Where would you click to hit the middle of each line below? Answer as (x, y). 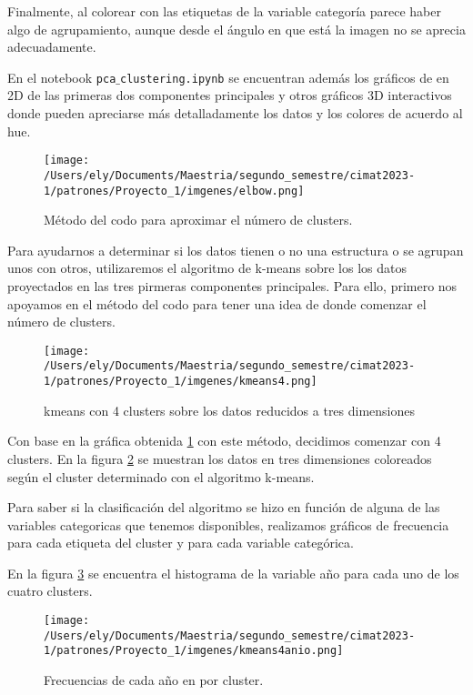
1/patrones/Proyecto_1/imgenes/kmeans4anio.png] (194, 651)
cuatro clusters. (50, 591)
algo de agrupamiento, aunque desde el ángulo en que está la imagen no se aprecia (236, 29)
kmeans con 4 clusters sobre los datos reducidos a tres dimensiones (230, 410)
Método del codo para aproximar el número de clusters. (198, 220)
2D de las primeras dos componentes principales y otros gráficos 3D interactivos (230, 95)
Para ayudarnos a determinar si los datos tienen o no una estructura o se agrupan (236, 250)
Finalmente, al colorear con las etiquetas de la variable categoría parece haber (224, 11)
